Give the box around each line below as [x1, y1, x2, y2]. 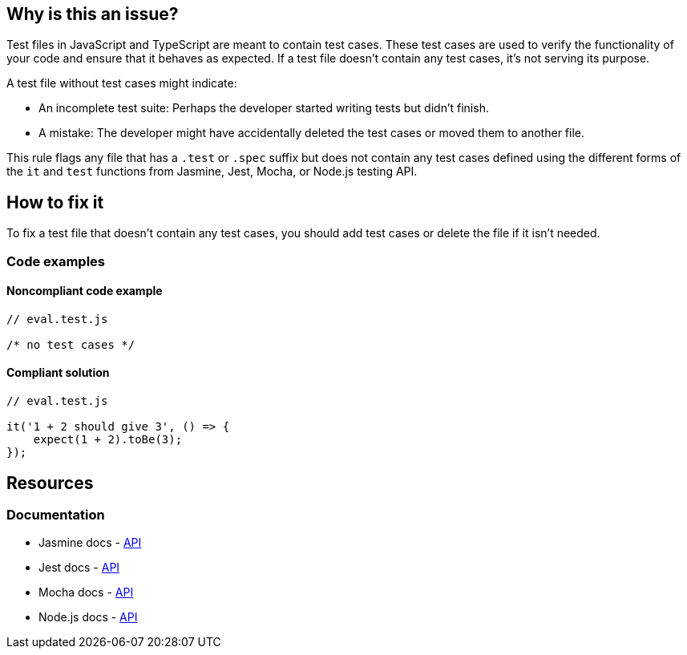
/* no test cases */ [6, 338, 135, 351]
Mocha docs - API [38, 585, 134, 600]
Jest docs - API [38, 560, 120, 575]
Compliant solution [6, 366, 110, 380]
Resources [6, 472, 94, 493]
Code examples [6, 253, 106, 269]
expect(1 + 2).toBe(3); [33, 433, 183, 447]
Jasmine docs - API [38, 536, 142, 550]
